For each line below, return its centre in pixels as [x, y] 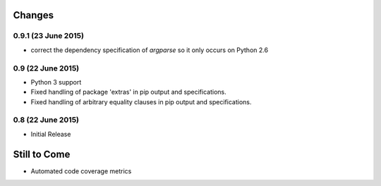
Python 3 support [56, 82]
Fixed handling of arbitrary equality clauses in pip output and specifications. [141, 101]
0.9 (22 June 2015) [46, 68]
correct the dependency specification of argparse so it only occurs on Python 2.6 [149, 50]
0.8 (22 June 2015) [46, 120]
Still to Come [42, 154]
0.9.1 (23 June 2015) [49, 36]
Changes [34, 15]
